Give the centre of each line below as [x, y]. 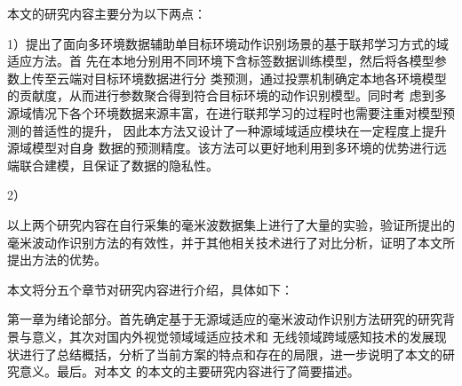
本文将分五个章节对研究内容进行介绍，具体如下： [150, 289]
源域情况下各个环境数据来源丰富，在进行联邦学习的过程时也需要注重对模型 [225, 112]
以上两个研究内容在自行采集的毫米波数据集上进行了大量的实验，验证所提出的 [231, 224]
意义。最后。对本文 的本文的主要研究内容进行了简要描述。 [189, 371]
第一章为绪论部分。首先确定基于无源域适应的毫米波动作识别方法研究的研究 [225, 319]
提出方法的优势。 [57, 260]
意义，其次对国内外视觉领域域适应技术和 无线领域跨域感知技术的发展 [233, 336]
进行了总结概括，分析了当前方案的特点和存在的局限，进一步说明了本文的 [231, 354]
